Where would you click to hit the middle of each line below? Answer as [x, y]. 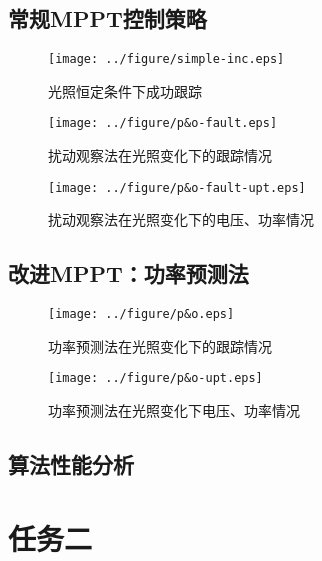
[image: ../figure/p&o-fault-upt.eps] [177, 187]
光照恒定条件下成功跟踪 [125, 90]
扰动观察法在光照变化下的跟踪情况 [160, 155]
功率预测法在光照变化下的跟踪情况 [160, 345]
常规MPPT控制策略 [107, 18]
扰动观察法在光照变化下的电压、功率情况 [181, 219]
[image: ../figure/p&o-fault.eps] [163, 123]
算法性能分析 [71, 464]
